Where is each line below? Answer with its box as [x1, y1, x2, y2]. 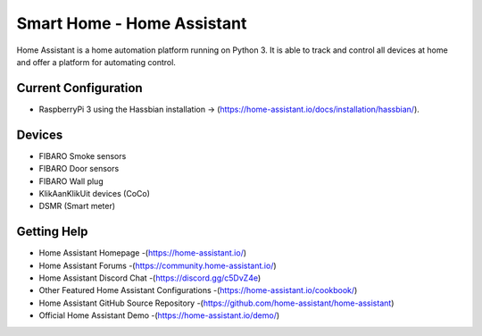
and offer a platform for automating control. [16, 56, 176, 67]
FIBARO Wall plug [38, 175, 104, 187]
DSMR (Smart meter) [38, 201, 116, 212]
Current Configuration [16, 80, 143, 96]
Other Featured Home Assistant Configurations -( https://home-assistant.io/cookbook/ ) [38, 285, 358, 296]
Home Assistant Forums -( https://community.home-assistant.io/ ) [38, 260, 277, 271]
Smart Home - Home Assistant [16, 13, 247, 33]
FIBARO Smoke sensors [38, 150, 127, 161]
